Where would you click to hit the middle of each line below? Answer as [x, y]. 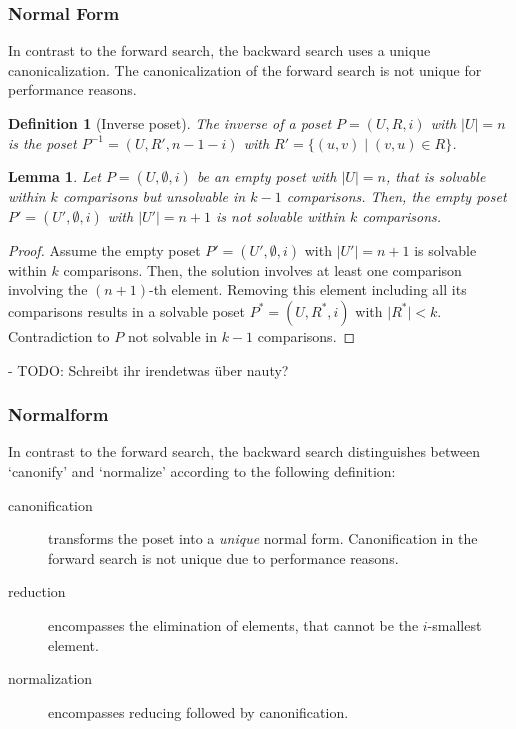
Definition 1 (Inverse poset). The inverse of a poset [170, 123]
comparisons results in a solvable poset [126, 310]
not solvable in [172, 335]
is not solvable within [280, 215]
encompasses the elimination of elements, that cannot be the [233, 624]
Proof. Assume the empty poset [104, 249]
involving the [48, 289]
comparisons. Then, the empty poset [396, 196]
